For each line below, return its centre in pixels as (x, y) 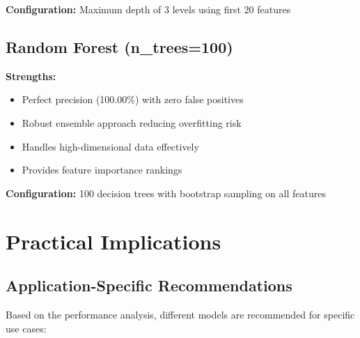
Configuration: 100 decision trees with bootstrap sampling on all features (166, 193)
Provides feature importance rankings (102, 170)
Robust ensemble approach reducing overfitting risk (132, 122)
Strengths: (31, 76)
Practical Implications (114, 241)
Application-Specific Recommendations (149, 285)
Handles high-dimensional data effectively (110, 146)
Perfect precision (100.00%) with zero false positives (133, 99)
